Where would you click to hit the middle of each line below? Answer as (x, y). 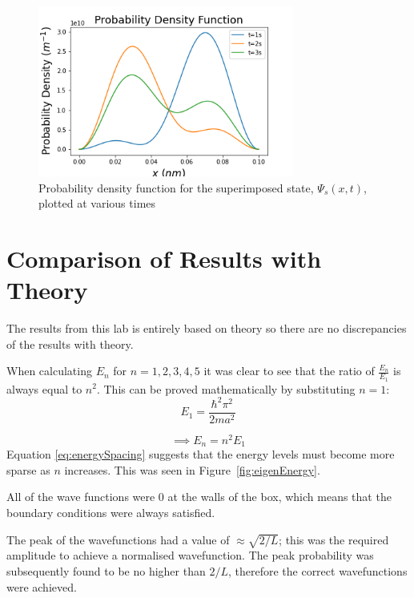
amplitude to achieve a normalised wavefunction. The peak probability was (190, 555)
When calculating (49, 371)
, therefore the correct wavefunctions (318, 570)
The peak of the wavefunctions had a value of (118, 539)
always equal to (44, 388)
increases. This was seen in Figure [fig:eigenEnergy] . (192, 469)
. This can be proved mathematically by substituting (226, 388)
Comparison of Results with (164, 258)
